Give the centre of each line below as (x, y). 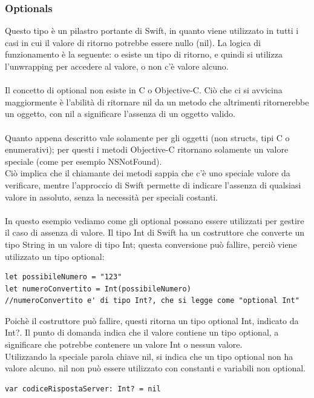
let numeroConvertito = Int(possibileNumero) (98, 289)
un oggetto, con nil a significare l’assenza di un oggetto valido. (120, 114)
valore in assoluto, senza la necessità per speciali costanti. (112, 197)
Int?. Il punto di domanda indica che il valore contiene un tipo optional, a (142, 332)
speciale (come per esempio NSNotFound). (83, 161)
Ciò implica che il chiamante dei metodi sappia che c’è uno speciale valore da (148, 173)
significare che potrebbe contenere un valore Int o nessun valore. (124, 344)
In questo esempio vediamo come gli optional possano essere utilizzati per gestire (155, 220)
